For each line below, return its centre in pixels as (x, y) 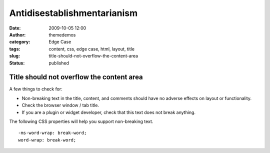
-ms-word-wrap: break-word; (52, 133)
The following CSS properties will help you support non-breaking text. (81, 121)
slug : (14, 56)
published (59, 63)
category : (20, 42)
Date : (15, 28)
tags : (15, 49)
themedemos (62, 34)
